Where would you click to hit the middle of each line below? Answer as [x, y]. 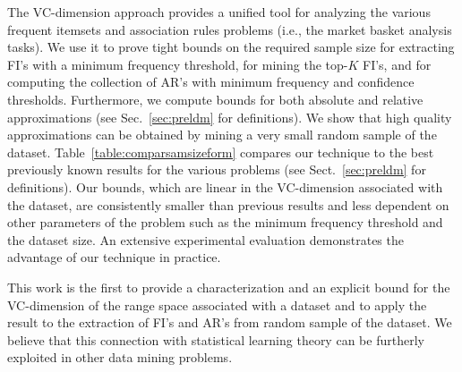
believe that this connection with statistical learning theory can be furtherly [216, 339]
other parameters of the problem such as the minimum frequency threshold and [225, 222]
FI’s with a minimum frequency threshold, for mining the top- [178, 64]
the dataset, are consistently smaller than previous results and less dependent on [228, 204]
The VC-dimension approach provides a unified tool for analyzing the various [219, 12]
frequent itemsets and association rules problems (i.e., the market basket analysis [230, 29]
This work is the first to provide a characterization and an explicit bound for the [229, 287]
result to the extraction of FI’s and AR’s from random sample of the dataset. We [230, 322]
